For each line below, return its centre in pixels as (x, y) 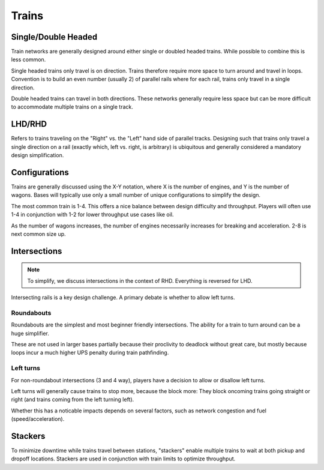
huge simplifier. (30, 333)
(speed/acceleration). (38, 419)
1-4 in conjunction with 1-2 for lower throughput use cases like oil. (92, 215)
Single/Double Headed (54, 37)
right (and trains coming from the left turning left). (73, 400)
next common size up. (38, 233)
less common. (28, 59)
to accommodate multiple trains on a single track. (72, 107)
